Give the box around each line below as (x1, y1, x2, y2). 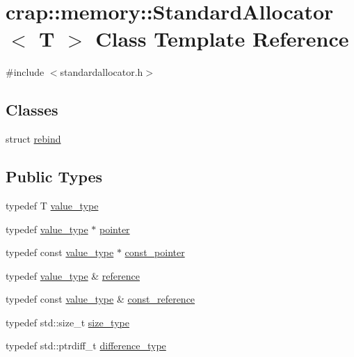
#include (6, 65, 45, 79)
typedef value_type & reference (6, 268, 140, 283)
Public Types (6, 166, 103, 187)
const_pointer (124, 245, 185, 260)
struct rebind (6, 132, 61, 146)
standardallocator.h (60, 65, 143, 79)
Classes (6, 99, 58, 120)
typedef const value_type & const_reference (6, 292, 195, 306)
